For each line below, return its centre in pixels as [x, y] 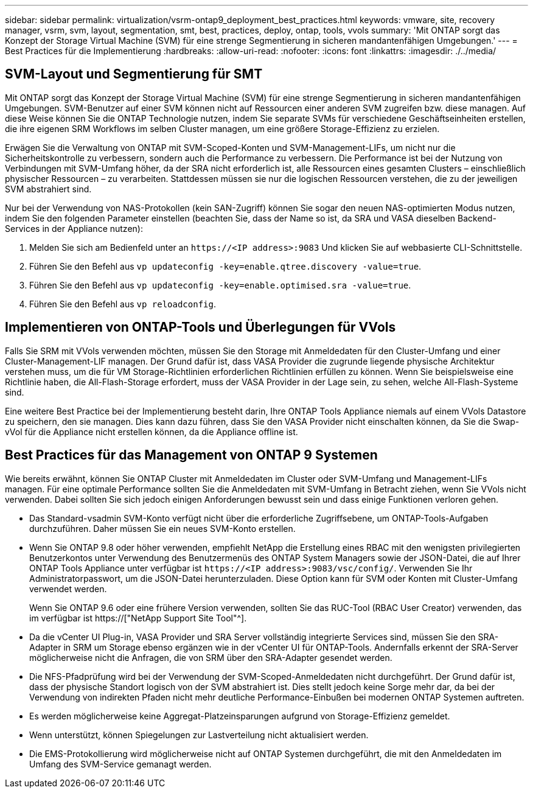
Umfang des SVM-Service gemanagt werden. [120, 764]
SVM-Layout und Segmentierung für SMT [134, 74]
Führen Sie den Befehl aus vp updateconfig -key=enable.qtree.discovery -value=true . [225, 266]
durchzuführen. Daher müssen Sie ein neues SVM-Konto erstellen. [162, 528]
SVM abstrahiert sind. [48, 189]
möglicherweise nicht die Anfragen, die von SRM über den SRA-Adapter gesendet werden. [211, 657]
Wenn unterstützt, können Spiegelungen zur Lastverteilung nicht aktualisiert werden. [199, 735]
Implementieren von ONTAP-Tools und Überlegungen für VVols [200, 327]
